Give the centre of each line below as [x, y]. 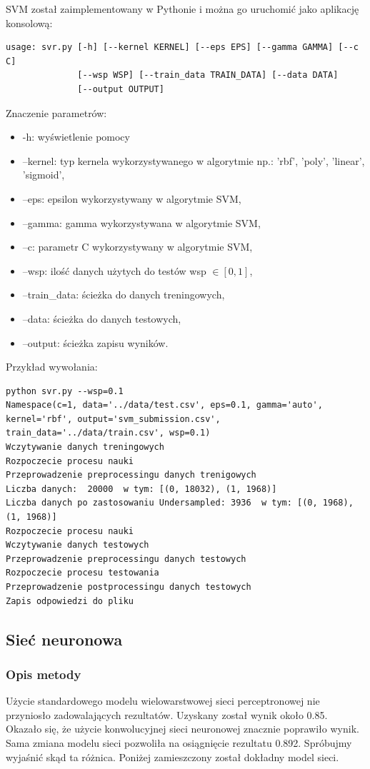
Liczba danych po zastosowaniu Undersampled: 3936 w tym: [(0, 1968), [180, 503]
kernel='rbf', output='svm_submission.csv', [113, 419]
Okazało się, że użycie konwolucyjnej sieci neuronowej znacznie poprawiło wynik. [182, 729]
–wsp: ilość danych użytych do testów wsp [114, 270]
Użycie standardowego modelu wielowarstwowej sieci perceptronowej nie [163, 701]
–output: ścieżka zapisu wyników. [95, 342]
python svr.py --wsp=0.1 [65, 391]
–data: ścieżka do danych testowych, [102, 318]
